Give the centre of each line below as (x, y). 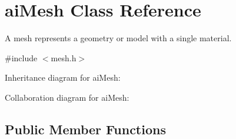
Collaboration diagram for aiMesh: (67, 97)
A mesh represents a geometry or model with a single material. (118, 38)
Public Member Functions (85, 129)
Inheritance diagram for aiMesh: (63, 77)
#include (21, 57)
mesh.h (64, 57)
